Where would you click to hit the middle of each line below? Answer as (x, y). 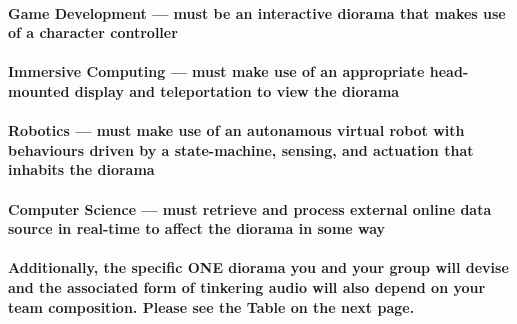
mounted (39, 90)
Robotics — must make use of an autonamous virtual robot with (236, 130)
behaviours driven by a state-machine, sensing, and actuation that (241, 149)
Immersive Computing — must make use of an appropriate (216, 71)
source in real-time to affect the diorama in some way (197, 228)
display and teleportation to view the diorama (237, 90)
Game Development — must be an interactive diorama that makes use (257, 12)
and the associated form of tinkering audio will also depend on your (247, 286)
